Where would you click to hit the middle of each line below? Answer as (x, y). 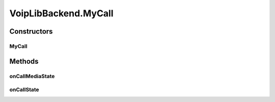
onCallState (24, 90)
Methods (24, 61)
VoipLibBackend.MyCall (62, 13)
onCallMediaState (32, 76)
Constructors (31, 31)
